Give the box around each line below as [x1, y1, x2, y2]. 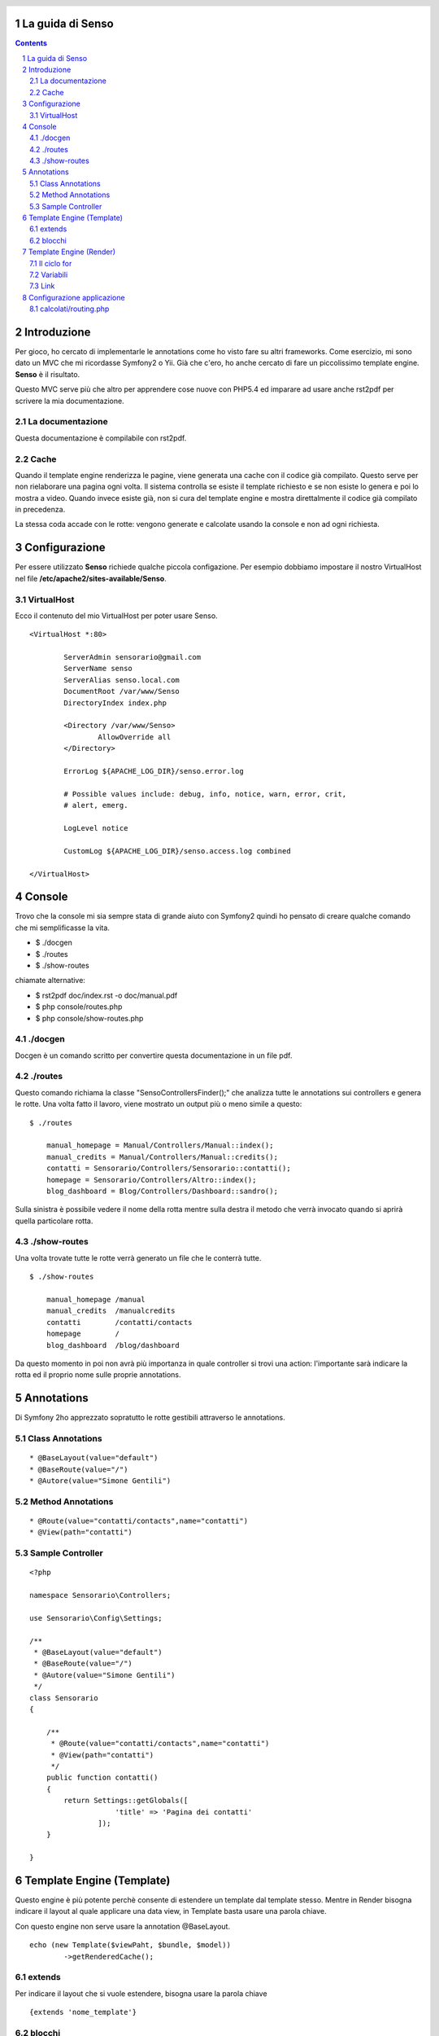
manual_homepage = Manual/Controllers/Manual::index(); [46, 1141, 274, 1150]
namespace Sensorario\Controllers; [29, 1591, 172, 1600]
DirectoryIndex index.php [63, 698, 167, 708]
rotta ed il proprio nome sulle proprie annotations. [15, 1370, 181, 1380]
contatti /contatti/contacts [46, 1318, 193, 1327]
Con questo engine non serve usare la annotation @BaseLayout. [15, 1921, 231, 1931]
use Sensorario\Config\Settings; [29, 1613, 163, 1622]
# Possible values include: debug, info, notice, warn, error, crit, [63, 789, 347, 798]
